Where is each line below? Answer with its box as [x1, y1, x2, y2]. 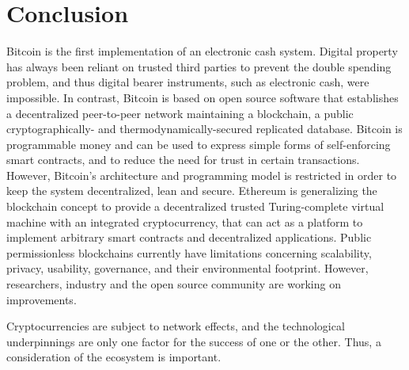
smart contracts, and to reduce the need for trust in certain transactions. [6, 151, 360, 168]
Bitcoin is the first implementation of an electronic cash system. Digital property [6, 43, 398, 59]
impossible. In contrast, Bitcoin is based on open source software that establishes [6, 89, 399, 105]
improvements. [6, 291, 77, 307]
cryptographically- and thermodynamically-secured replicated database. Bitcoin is [6, 120, 403, 137]
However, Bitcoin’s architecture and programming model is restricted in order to [6, 166, 397, 183]
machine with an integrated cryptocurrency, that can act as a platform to [6, 213, 363, 230]
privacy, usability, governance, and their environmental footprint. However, [6, 260, 369, 277]
